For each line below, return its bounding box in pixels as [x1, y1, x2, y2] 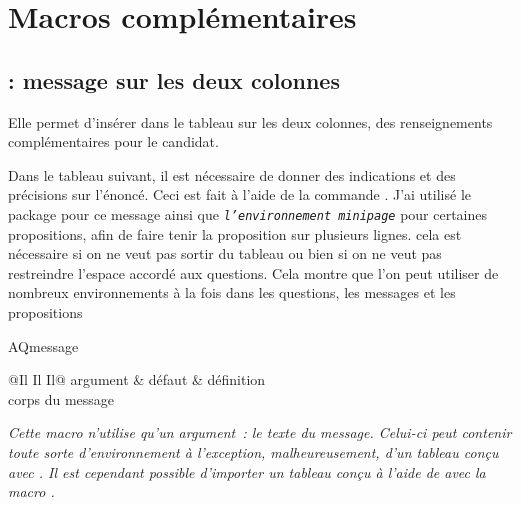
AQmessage [8, 335, 79, 356]
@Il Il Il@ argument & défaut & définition [8, 369, 266, 390]
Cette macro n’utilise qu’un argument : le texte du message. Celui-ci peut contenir [8, 422, 512, 443]
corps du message [8, 388, 115, 409]
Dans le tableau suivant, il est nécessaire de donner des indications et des [8, 164, 456, 185]
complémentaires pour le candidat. [8, 131, 219, 152]
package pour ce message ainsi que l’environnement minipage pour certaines [8, 203, 488, 224]
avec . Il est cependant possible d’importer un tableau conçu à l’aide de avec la [8, 461, 486, 482]
